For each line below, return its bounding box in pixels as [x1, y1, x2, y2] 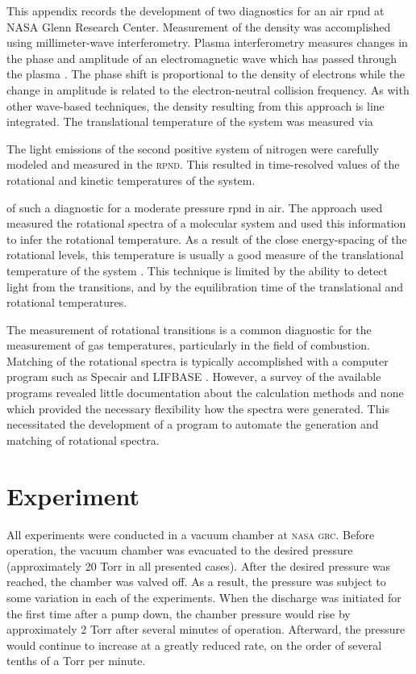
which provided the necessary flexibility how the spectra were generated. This [6, 400, 389, 417]
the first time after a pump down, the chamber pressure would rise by [6, 605, 351, 622]
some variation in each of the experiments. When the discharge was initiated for [6, 588, 401, 605]
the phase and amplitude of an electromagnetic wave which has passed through [6, 49, 397, 66]
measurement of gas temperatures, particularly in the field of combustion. [6, 337, 370, 354]
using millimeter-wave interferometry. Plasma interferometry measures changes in [6, 34, 408, 51]
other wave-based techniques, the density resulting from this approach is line [6, 97, 385, 114]
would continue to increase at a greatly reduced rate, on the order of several [6, 636, 382, 653]
